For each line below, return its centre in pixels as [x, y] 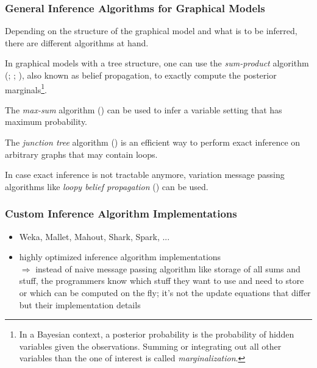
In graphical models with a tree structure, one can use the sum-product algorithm [157, 63]
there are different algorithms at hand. [77, 42]
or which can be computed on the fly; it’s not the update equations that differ [165, 292]
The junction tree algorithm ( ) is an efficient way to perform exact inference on [153, 142]
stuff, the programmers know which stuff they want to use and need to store [162, 281]
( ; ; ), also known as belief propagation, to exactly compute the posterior [141, 75]
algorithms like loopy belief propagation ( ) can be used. [107, 186]
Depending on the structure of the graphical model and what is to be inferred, [151, 31]
